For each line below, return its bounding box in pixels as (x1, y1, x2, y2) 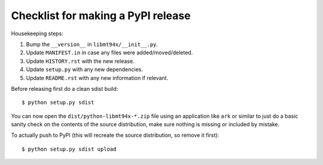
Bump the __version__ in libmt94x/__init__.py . (26, 41, 159, 48)
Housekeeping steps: (11, 30, 64, 37)
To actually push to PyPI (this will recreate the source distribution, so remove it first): (11, 132, 220, 139)
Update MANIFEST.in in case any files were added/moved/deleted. (26, 49, 193, 56)
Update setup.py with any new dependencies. (26, 66, 144, 73)
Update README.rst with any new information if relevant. (26, 74, 169, 81)
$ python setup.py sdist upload (22, 145, 117, 152)
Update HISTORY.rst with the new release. (26, 57, 135, 65)
